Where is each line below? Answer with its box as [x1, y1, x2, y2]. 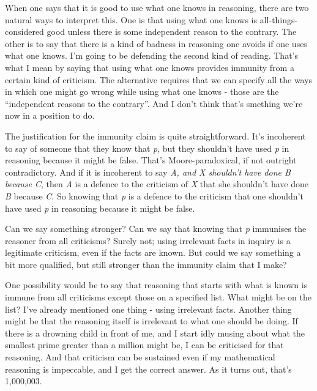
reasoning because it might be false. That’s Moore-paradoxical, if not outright [5, 154, 297, 166]
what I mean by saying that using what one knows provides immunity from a [5, 61, 294, 73]
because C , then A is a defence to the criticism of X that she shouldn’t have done [5, 177, 308, 190]
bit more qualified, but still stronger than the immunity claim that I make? [5, 258, 287, 270]
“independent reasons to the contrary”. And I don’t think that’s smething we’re [5, 97, 303, 110]
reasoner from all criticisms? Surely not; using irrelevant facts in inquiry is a [5, 234, 291, 247]
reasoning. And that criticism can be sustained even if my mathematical [5, 351, 275, 363]
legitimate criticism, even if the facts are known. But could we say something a [5, 246, 301, 259]
